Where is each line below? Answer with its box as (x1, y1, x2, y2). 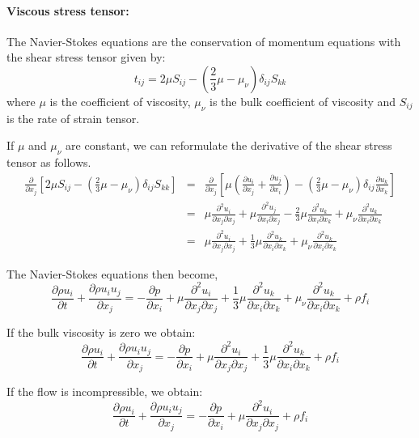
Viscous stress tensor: (6, 2, 129, 19)
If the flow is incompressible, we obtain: (6, 383, 203, 400)
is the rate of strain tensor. (6, 109, 140, 126)
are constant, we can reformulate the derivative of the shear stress (66, 137, 392, 154)
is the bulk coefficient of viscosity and (209, 92, 396, 109)
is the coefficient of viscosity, (49, 92, 191, 109)
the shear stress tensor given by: (6, 49, 166, 66)
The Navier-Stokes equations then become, (6, 265, 218, 282)
